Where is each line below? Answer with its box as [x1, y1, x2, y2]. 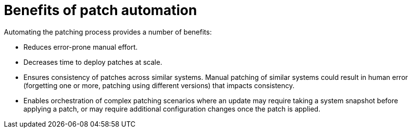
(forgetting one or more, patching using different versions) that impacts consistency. [23, 81, 295, 90]
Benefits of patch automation [4, 2, 197, 19]
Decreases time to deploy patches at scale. [23, 57, 163, 66]
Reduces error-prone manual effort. [23, 42, 138, 51]
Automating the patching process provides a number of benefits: [4, 27, 212, 36]
